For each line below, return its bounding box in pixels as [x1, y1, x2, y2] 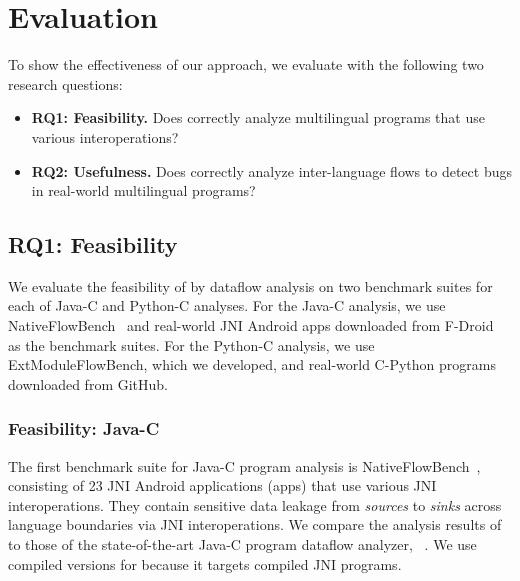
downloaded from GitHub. [8, 373, 169, 394]
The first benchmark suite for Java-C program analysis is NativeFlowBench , [8, 455, 481, 476]
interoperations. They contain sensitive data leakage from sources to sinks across [8, 494, 502, 515]
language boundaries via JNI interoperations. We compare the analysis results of [8, 514, 502, 535]
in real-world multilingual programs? [31, 180, 256, 201]
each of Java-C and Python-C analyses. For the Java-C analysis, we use [8, 295, 446, 316]
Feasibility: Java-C [8, 416, 160, 441]
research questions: [8, 73, 123, 94]
